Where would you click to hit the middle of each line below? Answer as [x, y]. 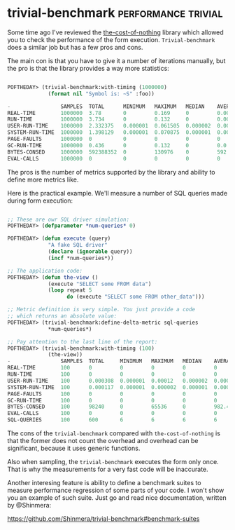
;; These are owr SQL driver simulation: [69, 219]
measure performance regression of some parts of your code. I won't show [116, 490]
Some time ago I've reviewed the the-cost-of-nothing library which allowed [115, 32]
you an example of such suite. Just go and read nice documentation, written [117, 498]
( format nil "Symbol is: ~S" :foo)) [101, 94]
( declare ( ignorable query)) [90, 252]
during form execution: [40, 201]
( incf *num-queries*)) [81, 258]
